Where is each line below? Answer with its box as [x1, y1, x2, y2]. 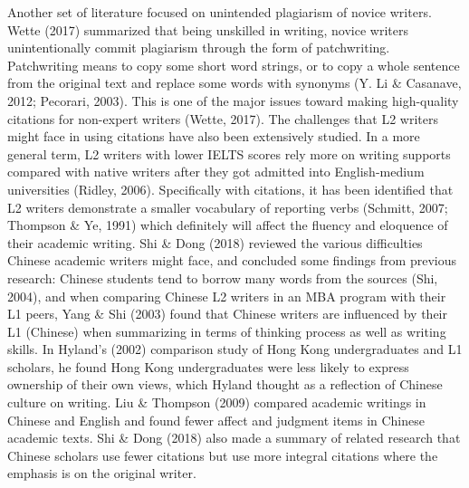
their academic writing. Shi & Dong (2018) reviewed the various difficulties [7, 233, 423, 252]
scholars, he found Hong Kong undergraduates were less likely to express [7, 357, 409, 376]
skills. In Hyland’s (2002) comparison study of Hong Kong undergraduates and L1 [7, 340, 463, 359]
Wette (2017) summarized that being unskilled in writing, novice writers [7, 20, 408, 39]
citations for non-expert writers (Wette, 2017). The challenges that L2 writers [7, 109, 438, 128]
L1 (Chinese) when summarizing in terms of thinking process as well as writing [7, 321, 446, 340]
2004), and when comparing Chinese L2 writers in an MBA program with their [7, 286, 446, 305]
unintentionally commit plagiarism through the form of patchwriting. [7, 38, 390, 57]
